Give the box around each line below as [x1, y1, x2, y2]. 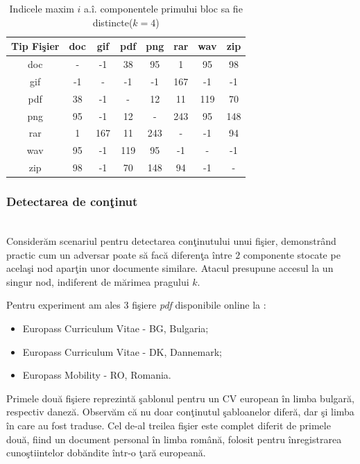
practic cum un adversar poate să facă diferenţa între [6, 247, 232, 261]
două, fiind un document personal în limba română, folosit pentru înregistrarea [6, 431, 342, 446]
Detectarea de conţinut [6, 193, 138, 210]
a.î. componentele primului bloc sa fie [84, 1, 243, 15]
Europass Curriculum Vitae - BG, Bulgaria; [22, 320, 209, 335]
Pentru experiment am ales [6, 298, 121, 312]
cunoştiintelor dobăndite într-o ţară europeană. [6, 445, 206, 460]
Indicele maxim [9, 1, 74, 15]
